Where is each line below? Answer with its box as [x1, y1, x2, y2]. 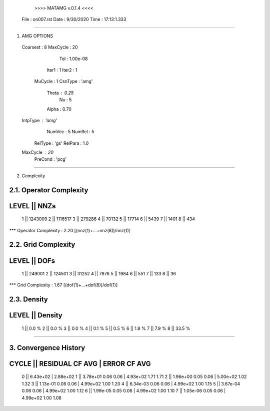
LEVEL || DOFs [9, 256, 55, 265]
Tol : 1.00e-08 [59, 56, 88, 62]
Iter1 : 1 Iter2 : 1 [46, 67, 77, 73]
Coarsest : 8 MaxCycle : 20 [21, 44, 78, 50]
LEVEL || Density [9, 311, 62, 320]
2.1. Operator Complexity [9, 186, 88, 194]
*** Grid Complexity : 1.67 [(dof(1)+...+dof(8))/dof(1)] [9, 282, 118, 288]
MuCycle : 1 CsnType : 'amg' [34, 78, 93, 85]
